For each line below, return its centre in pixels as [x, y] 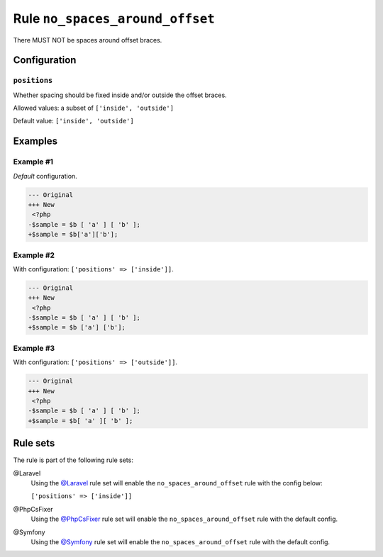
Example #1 [33, 162]
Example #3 [34, 348]
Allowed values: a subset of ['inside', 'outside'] [93, 108]
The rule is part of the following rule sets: [73, 460]
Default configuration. [45, 176]
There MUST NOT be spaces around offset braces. [88, 40]
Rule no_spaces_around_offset [114, 18]
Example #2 [34, 255]
